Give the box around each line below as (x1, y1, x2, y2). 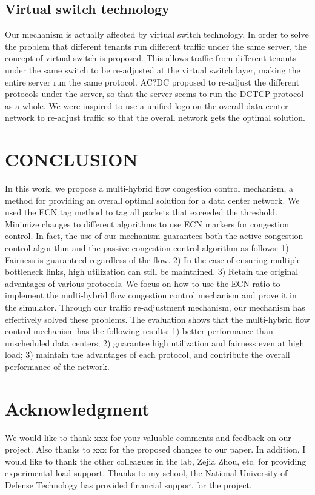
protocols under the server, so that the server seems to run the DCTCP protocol (5, 87, 304, 100)
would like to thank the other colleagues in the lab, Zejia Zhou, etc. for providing (5, 454, 307, 467)
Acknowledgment (5, 396, 150, 420)
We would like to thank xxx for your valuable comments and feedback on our (5, 431, 291, 443)
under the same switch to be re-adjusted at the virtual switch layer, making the (5, 63, 300, 76)
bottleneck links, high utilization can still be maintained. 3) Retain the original (5, 265, 299, 278)
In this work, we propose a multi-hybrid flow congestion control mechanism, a (5, 182, 294, 195)
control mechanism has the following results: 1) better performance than (5, 325, 273, 337)
